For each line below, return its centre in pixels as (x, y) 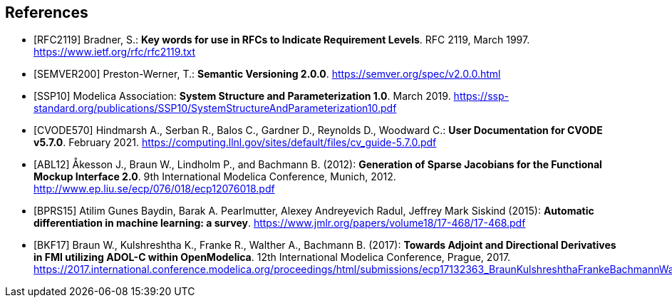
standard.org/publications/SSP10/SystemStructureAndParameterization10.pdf (215, 108)
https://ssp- (481, 96)
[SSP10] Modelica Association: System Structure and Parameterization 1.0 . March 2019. (242, 96)
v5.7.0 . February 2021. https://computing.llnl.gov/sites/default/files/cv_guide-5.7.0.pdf (235, 143)
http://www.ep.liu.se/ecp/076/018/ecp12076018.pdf (154, 189)
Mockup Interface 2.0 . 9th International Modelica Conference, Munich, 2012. (215, 177)
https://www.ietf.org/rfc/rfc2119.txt (115, 52)
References (47, 12)
